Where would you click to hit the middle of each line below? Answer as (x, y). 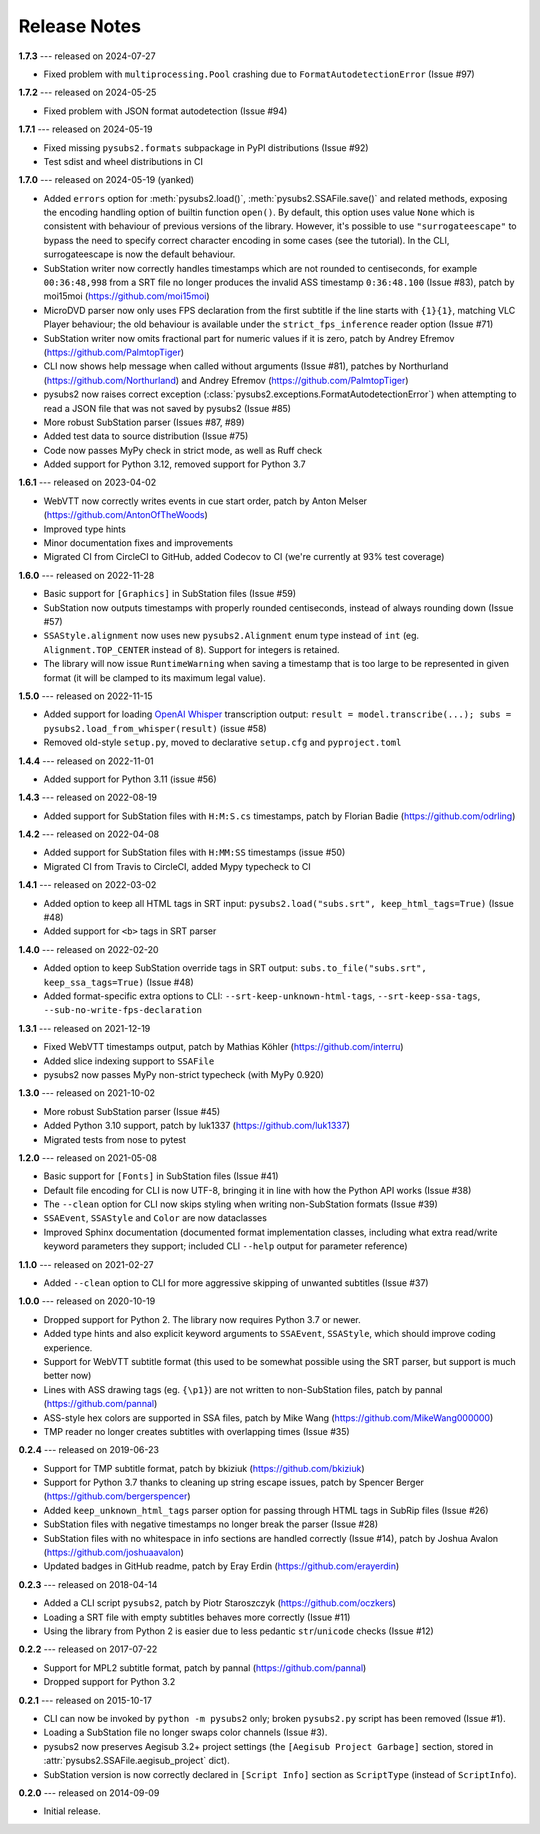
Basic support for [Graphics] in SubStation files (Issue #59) (170, 594)
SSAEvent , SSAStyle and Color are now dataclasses (155, 1218)
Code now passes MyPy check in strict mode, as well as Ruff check (183, 450)
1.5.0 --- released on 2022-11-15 (86, 696)
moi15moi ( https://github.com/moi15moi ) (126, 296)
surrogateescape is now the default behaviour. (139, 254)
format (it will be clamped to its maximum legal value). (154, 677)
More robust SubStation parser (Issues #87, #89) (144, 422)
